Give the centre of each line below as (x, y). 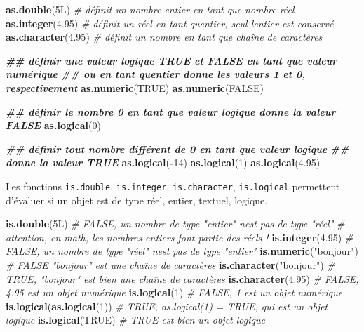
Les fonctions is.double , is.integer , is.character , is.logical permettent (173, 186)
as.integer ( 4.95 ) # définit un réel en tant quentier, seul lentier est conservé (170, 23)
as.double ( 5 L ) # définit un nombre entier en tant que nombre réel (150, 9)
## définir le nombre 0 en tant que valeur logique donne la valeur (171, 111)
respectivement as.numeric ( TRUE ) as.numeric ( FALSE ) (135, 87)
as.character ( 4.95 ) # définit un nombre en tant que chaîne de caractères (164, 37)
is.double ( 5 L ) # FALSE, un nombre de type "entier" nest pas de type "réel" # (175, 224)
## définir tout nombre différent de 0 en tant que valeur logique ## (177, 148)
